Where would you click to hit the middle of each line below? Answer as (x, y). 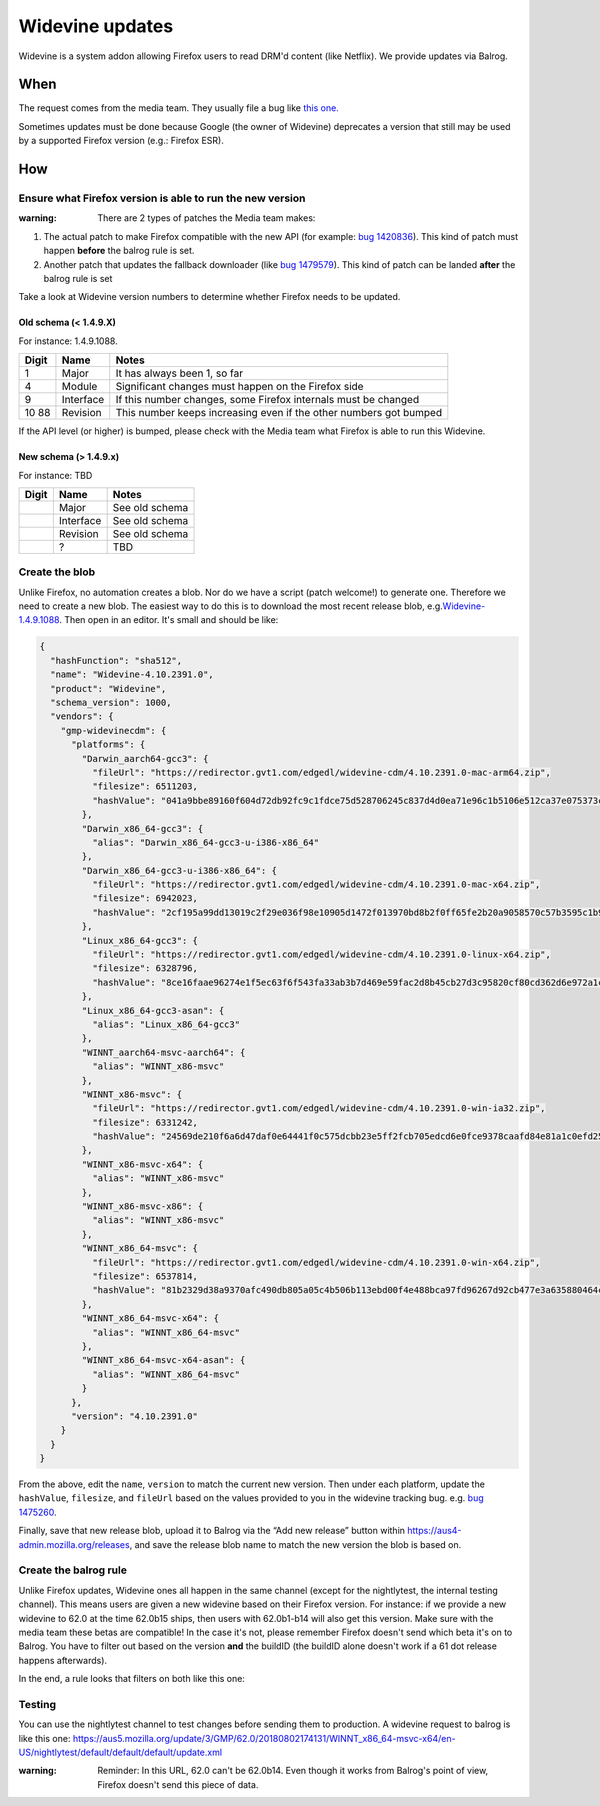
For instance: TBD (55, 475)
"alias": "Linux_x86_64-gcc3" (165, 1024)
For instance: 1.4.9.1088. (68, 341)
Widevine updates (96, 26)
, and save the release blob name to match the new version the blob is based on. (295, 1544)
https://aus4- (434, 1531)
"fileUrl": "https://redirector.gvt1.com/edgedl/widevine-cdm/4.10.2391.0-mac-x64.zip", (316, 884)
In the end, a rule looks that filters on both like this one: (131, 1679)
